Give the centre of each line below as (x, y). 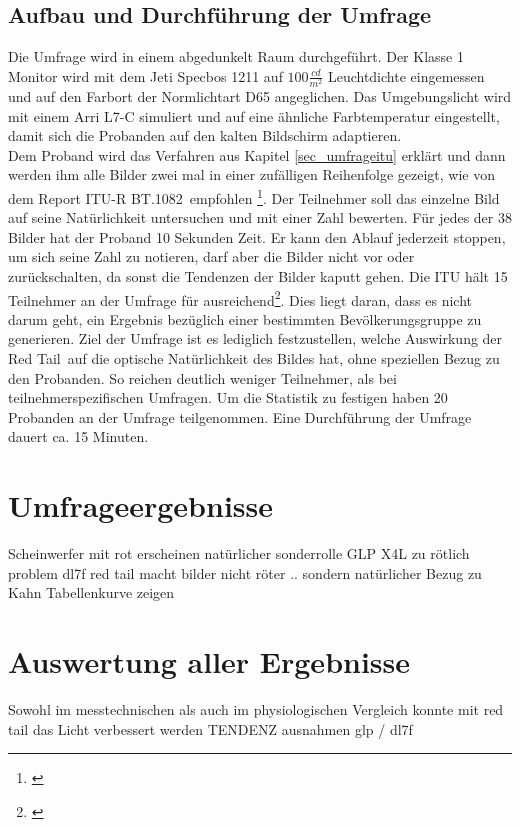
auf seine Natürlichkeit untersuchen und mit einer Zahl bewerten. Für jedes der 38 (260, 217)
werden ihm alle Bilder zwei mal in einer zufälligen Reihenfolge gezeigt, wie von (251, 174)
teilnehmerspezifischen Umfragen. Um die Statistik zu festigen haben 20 (228, 397)
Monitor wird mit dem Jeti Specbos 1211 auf (145, 75)
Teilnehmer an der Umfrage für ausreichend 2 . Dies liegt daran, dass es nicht (240, 298)
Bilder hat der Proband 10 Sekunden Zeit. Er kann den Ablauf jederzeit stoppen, (257, 236)
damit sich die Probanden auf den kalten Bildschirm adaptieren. (205, 135)
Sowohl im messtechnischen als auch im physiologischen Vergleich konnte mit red (256, 708)
